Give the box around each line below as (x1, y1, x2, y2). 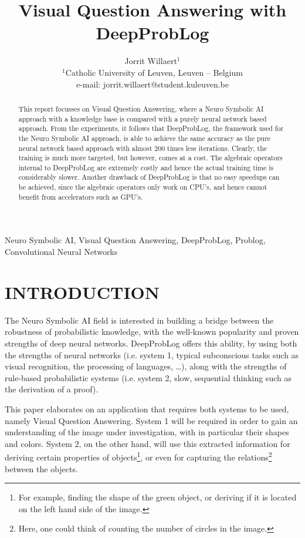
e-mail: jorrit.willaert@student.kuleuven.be (76, 78, 229, 90)
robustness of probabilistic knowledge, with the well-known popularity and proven (5, 325, 299, 338)
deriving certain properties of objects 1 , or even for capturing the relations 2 (5, 449, 272, 463)
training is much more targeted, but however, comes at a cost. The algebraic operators (18, 153, 283, 163)
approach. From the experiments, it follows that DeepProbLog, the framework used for (18, 123, 284, 133)
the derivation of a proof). (5, 383, 99, 395)
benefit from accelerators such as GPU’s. (18, 191, 143, 201)
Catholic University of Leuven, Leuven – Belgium (65, 66, 243, 78)
